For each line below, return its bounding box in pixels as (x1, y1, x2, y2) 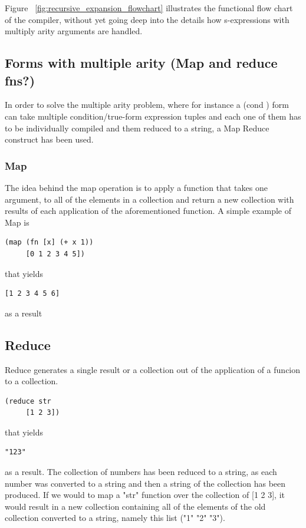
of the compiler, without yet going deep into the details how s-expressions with (5, 13, 289, 25)
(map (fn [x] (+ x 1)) (5, 238, 94, 247)
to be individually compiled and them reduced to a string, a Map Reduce (5, 121, 269, 134)
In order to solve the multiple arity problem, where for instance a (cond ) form (5, 98, 289, 111)
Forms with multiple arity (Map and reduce (5, 54, 278, 72)
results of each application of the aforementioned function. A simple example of (5, 204, 292, 217)
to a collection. (5, 375, 58, 387)
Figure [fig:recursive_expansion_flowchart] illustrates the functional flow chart (5, 2, 293, 14)
